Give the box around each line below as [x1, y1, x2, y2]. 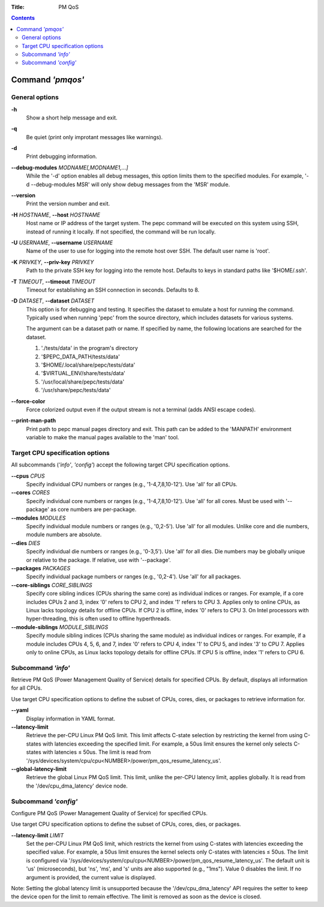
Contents [11, 14, 35, 22]
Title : [11, 4, 25, 10]
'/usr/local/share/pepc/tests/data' [41, 378, 125, 385]
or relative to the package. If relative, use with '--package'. [26, 556, 171, 564]
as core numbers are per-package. [50, 506, 137, 513]
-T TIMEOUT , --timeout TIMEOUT [11, 278, 96, 285]
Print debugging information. [26, 153, 97, 160]
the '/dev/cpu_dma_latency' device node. [26, 782, 128, 789]
